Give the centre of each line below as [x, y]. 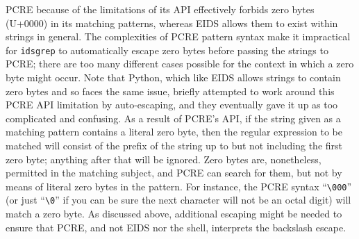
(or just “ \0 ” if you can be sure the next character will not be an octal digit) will [178, 200]
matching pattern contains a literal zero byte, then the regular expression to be [174, 132]
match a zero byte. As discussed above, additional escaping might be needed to [174, 214]
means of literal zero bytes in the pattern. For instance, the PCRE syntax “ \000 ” [179, 186]
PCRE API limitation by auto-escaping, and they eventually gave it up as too [172, 105]
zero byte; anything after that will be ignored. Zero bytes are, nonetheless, [164, 159]
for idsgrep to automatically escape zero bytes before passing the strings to [167, 50]
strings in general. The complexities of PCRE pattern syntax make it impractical [178, 36]
